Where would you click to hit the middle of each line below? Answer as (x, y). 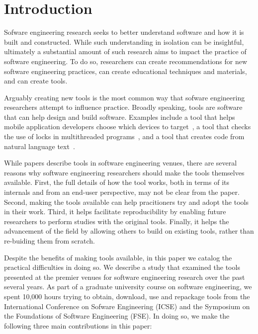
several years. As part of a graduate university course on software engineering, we (128, 287)
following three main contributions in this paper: (78, 325)
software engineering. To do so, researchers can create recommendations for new (126, 61)
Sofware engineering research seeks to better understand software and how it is (124, 32)
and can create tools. (36, 81)
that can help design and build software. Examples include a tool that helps (120, 117)
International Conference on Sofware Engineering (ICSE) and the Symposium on (127, 306)
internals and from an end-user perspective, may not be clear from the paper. (122, 192)
